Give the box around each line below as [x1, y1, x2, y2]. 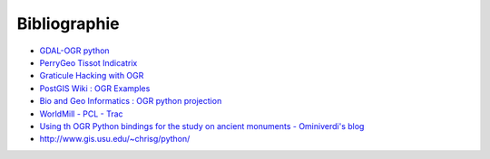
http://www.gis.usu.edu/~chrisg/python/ [39, 134, 191, 145]
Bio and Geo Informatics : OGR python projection [39, 96, 222, 107]
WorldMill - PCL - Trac [39, 108, 123, 119]
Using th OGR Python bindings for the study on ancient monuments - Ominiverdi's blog [39, 120, 365, 131]
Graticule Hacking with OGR [39, 70, 144, 81]
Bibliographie [16, 14, 120, 33]
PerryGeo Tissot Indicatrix [39, 57, 138, 68]
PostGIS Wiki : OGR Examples [39, 82, 151, 94]
